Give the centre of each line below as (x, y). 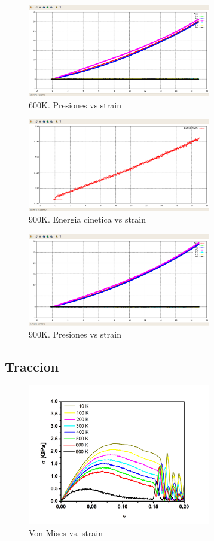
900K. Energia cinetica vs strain (88, 219)
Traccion (32, 366)
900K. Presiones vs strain (75, 334)
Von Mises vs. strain (66, 532)
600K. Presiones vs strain (75, 104)
